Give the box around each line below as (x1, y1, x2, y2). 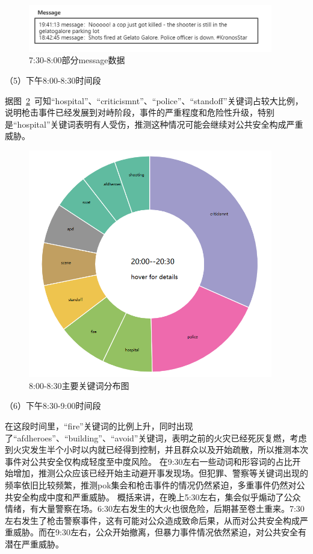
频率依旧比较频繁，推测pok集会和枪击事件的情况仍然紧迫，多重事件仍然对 (5, 478, 297, 491)
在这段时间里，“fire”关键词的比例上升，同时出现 (5, 420, 193, 432)
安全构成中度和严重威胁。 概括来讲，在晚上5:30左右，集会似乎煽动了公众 (13, 490, 301, 503)
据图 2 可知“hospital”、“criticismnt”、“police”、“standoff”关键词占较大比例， (5, 94, 303, 107)
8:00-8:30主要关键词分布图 (29, 379, 129, 391)
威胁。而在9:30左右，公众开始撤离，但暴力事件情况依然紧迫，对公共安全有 (13, 526, 306, 538)
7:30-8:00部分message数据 (29, 54, 125, 66)
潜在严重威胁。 (5, 537, 64, 550)
